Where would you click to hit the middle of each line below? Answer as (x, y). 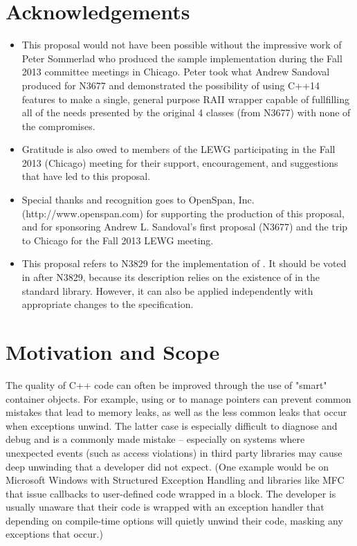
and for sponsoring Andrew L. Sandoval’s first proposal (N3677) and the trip (185, 227)
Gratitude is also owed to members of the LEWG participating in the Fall (178, 149)
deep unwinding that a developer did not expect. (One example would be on (167, 466)
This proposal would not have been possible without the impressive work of (182, 45)
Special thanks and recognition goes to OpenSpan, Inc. (138, 200)
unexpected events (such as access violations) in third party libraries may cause (174, 452)
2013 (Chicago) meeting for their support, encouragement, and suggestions (180, 162)
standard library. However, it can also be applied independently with (167, 290)
